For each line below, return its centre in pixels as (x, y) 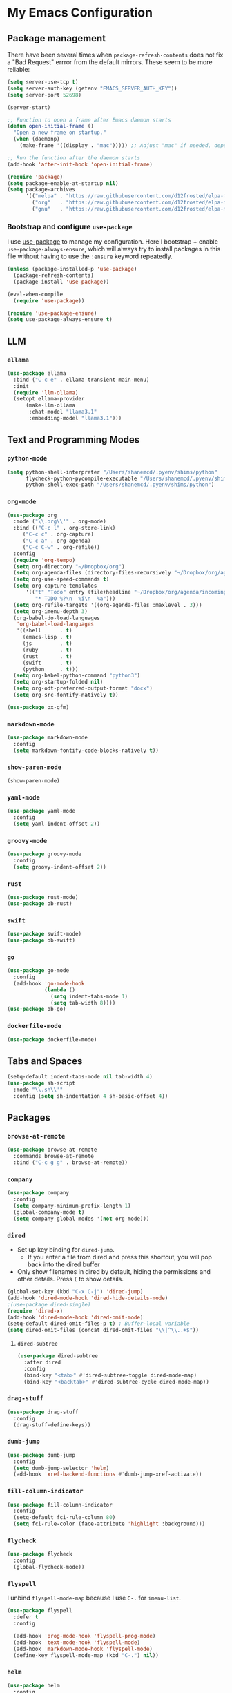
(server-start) (29, 107)
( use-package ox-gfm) (38, 707)
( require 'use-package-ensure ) (52, 313)
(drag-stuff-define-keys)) (52, 1425)
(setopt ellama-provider (49, 399)
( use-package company (38, 1193)
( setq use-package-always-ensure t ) (60, 320)
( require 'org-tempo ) (45, 560)
